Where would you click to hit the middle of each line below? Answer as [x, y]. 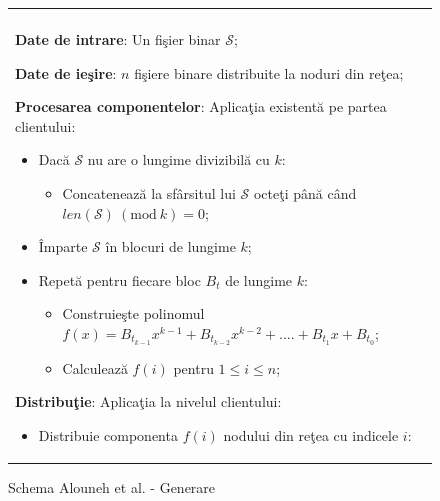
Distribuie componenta [108, 434]
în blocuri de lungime [170, 246]
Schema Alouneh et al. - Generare [112, 487]
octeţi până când [305, 192]
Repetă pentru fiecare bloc [119, 279]
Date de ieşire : [66, 72]
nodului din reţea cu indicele [311, 434]
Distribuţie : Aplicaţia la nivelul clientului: [148, 401]
